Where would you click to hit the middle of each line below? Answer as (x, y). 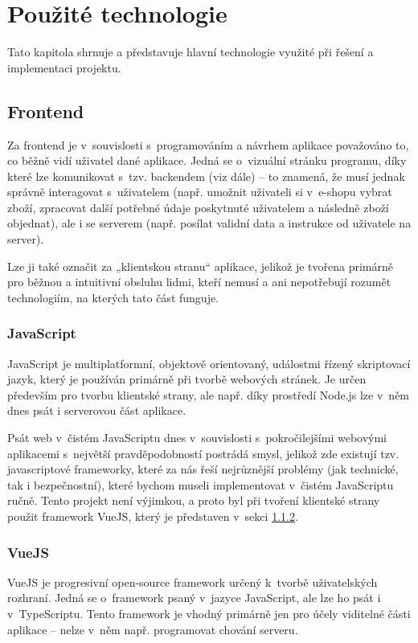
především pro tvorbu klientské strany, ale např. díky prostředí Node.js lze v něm (209, 394)
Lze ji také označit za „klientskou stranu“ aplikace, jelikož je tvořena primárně (200, 266)
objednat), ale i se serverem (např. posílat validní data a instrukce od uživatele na (209, 223)
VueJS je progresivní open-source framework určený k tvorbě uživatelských (193, 582)
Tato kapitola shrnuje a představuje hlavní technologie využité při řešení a (191, 52)
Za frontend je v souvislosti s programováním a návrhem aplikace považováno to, (208, 144)
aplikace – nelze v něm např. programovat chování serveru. (153, 629)
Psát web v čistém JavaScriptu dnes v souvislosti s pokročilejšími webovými (197, 438)
